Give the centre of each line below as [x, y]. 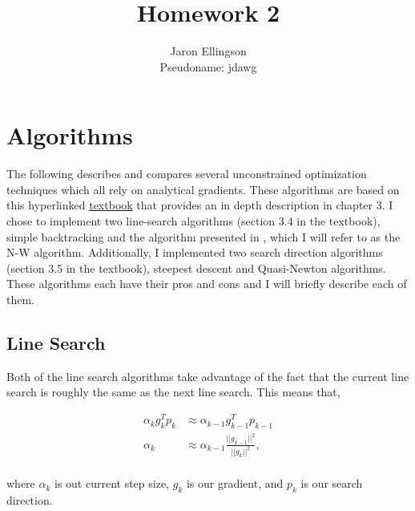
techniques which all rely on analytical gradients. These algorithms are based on [203, 189]
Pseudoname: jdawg [208, 66]
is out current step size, [112, 483]
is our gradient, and [235, 483]
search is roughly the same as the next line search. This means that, [173, 392]
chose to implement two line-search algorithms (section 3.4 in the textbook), [193, 221]
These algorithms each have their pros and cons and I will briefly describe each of [207, 284]
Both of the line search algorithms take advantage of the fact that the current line [208, 376]
